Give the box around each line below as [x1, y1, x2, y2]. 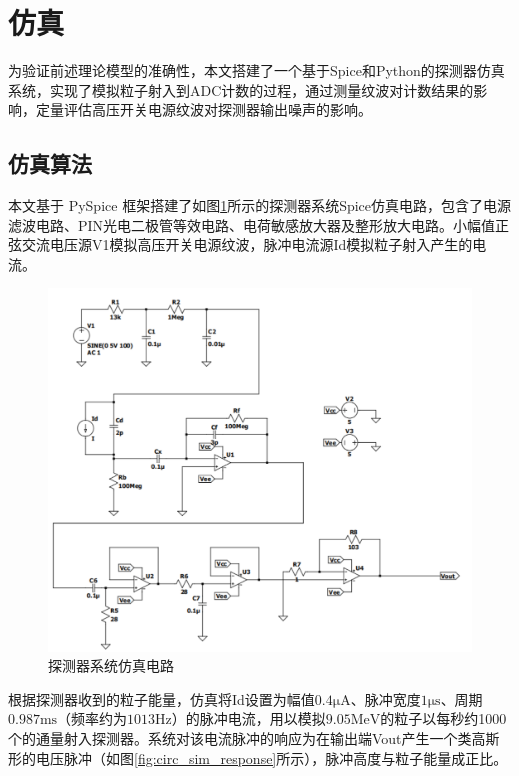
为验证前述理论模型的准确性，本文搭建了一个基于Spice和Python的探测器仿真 [8, 60, 505, 81]
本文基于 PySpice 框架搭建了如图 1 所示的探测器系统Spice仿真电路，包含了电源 [8, 195, 512, 216]
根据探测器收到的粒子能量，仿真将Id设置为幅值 [8, 688, 315, 709]
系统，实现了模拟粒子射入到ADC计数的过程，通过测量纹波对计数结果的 [8, 79, 474, 100]
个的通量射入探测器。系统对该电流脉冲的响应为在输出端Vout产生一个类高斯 [8, 727, 500, 748]
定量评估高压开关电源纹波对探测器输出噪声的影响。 [35, 99, 372, 120]
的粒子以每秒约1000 [380, 708, 507, 729]
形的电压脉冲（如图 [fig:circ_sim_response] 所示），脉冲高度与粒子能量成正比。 [8, 747, 508, 768]
